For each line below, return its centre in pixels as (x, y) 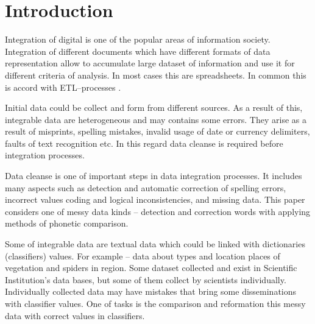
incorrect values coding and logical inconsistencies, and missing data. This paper (155, 199)
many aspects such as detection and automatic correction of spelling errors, (146, 187)
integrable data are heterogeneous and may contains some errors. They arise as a (156, 119)
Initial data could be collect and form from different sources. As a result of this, (154, 107)
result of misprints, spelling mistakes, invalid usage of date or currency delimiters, (157, 131)
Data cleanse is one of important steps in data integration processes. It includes (154, 176)
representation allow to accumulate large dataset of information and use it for (150, 63)
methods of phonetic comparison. (67, 223)
